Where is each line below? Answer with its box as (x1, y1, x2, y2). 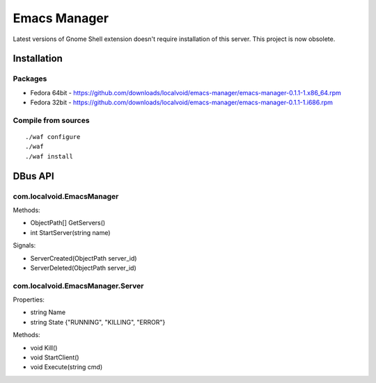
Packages (13, 74, 47, 83)
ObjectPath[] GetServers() (30, 219, 106, 227)
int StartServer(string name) (30, 228, 111, 236)
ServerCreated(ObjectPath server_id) (30, 254, 137, 262)
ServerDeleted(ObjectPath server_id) (30, 263, 136, 272)
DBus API (13, 170, 55, 182)
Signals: (13, 241, 36, 250)
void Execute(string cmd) (30, 363, 103, 371)
